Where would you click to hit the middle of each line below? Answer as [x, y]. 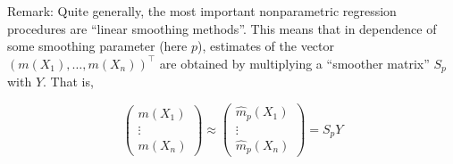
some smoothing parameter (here [97, 46]
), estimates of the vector [266, 46]
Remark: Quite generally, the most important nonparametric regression [202, 11]
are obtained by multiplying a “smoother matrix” [294, 63]
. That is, [68, 82]
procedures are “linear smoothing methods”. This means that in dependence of [222, 28]
